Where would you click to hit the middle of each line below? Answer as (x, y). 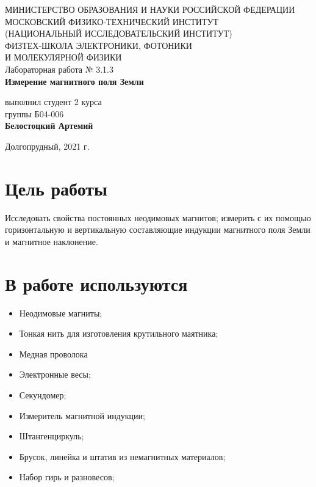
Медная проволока (53, 353)
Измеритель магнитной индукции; (82, 415)
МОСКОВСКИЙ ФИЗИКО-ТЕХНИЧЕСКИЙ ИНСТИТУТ (112, 21)
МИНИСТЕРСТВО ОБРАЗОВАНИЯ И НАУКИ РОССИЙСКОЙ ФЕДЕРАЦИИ (150, 9)
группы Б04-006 (34, 113)
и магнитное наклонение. (52, 241)
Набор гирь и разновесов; (67, 477)
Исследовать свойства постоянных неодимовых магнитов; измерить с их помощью (158, 217)
